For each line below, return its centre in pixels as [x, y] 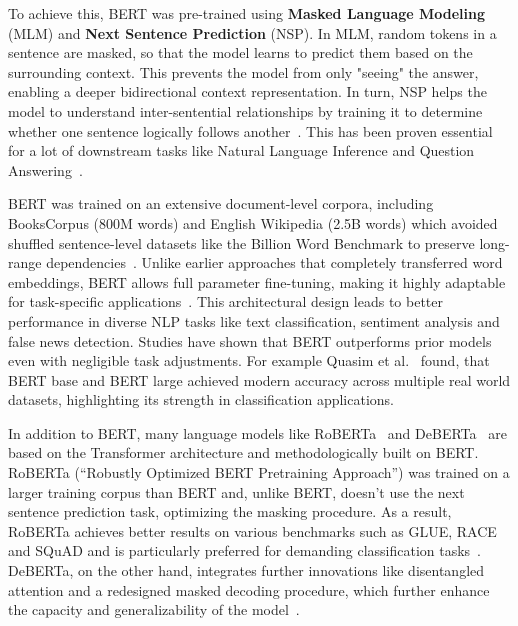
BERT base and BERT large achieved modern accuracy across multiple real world [259, 379]
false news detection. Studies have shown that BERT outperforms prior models [250, 340]
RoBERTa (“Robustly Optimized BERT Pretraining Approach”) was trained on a [259, 472]
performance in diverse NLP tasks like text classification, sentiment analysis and [254, 320]
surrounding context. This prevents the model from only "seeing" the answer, [243, 71]
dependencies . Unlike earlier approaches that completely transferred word [274, 262]
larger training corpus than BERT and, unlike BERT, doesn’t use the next [236, 491]
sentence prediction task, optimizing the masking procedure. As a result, [230, 511]
